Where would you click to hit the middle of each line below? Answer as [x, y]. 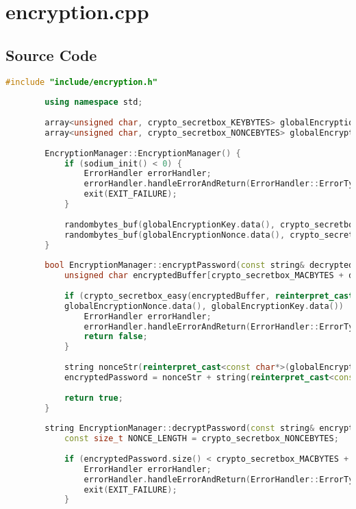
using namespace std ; [94, 102]
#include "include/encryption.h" [81, 82]
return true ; [93, 398]
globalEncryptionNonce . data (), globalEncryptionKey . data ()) [204, 306]
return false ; [116, 337]
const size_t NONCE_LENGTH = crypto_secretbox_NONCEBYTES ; [201, 439]
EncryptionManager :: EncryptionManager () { [143, 153]
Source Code [51, 54]
